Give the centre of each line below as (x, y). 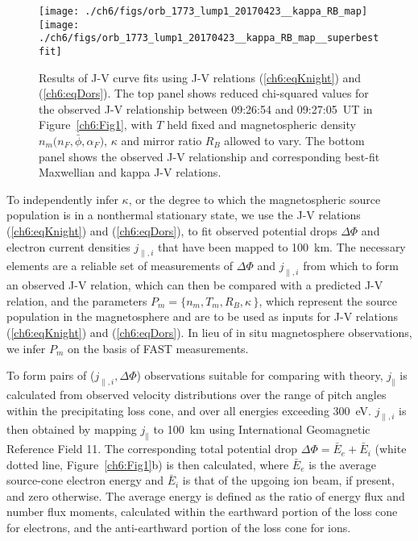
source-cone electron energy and (85, 480)
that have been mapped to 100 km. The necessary (281, 246)
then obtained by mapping (72, 429)
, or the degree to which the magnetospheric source (255, 199)
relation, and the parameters (77, 300)
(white (391, 449)
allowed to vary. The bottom (294, 140)
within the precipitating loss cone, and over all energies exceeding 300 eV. (189, 410)
